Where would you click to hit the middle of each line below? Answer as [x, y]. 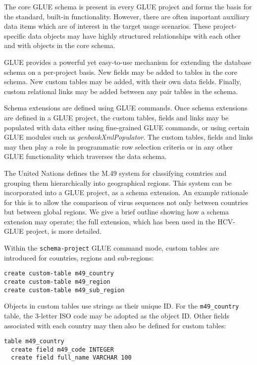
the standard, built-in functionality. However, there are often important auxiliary [127, 16]
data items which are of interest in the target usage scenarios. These [107, 26]
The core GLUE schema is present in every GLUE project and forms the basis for [128, 6]
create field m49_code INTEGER [62, 349]
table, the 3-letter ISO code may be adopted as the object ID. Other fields [117, 315]
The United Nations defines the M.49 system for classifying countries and [115, 173]
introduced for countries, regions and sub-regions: [79, 257]
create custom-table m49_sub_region [64, 290]
